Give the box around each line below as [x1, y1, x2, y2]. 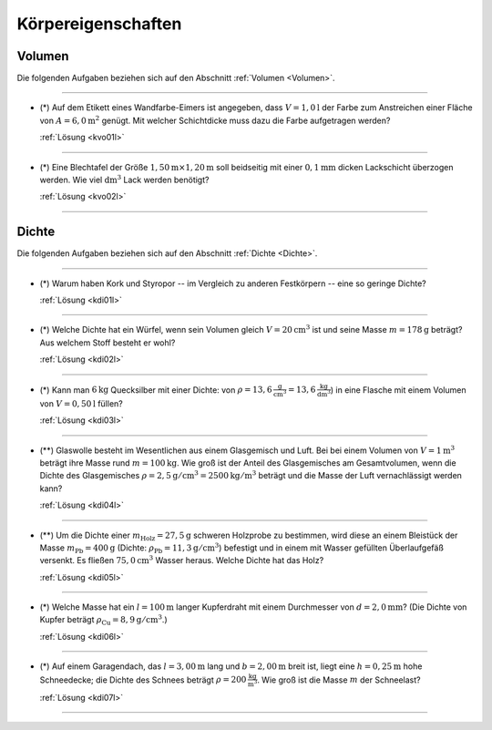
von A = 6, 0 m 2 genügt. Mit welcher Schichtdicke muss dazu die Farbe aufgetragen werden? [39, 114, 391, 126]
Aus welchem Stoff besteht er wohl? [39, 337, 176, 348]
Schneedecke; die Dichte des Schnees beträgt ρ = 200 [39, 674, 247, 685]
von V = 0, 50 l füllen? [39, 397, 123, 409]
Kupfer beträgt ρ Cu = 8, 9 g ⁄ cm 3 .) [39, 613, 168, 628]
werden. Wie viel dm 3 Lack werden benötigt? [39, 173, 210, 186]
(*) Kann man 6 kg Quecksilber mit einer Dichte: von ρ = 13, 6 [39, 384, 272, 396]
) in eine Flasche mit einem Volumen [330, 384, 466, 396]
